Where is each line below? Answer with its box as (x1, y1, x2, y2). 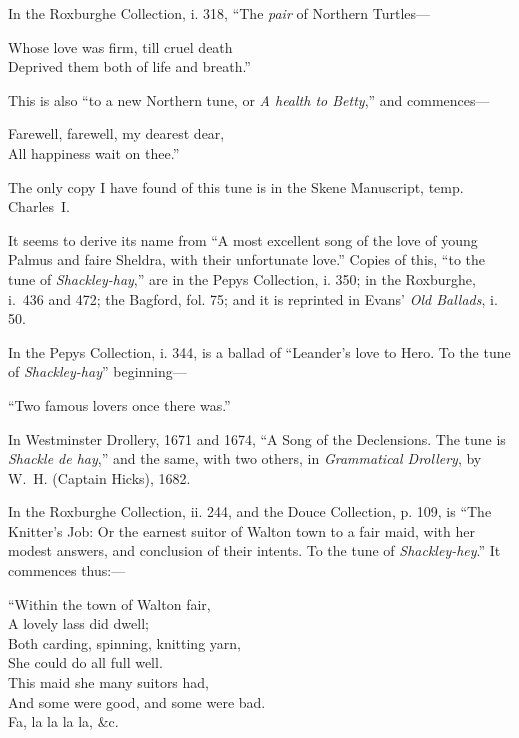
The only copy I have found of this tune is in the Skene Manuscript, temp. (8, 176, 464, 197)
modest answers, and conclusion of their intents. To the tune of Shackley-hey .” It (8, 540, 501, 561)
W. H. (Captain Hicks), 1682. (8, 467, 191, 488)
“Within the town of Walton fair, (8, 593, 211, 614)
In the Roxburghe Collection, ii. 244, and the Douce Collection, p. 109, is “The (8, 501, 492, 522)
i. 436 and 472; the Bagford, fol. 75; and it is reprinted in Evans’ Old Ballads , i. (8, 288, 498, 309)
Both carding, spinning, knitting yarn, (8, 632, 241, 653)
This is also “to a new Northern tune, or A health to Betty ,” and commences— (8, 89, 490, 110)
